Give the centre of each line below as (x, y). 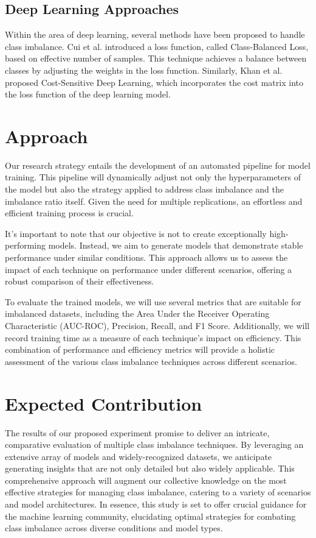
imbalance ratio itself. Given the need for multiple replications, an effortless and (154, 201)
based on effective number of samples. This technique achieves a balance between (156, 58)
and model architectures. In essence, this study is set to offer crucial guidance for (156, 504)
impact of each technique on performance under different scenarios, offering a (149, 269)
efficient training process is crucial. (69, 213)
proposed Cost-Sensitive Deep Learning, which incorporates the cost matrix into (154, 82)
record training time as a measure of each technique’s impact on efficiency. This (153, 337)
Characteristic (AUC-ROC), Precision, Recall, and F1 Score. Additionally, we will (157, 326)
